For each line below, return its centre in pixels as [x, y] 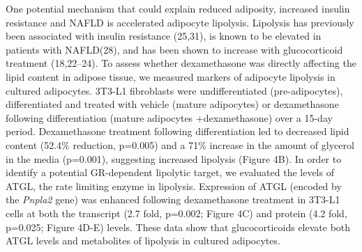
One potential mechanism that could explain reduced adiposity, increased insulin [178, 8]
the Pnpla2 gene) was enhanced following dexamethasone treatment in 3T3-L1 [173, 199]
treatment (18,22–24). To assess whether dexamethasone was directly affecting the [181, 63]
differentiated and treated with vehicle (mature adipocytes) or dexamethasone [172, 104]
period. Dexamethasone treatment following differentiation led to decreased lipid [178, 131]
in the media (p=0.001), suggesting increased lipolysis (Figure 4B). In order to [174, 158]
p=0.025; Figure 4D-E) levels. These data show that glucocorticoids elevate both [178, 227]
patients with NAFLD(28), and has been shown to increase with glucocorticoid [174, 49]
